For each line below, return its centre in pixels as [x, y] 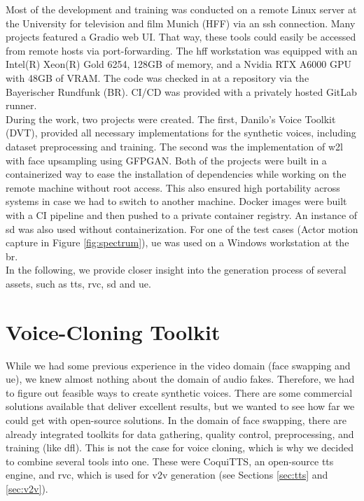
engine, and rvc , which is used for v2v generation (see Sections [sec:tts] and [167, 475]
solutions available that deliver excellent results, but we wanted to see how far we [180, 406]
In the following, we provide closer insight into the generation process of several [176, 270]
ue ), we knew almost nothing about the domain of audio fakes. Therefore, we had [180, 379]
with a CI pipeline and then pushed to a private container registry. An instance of [182, 214]
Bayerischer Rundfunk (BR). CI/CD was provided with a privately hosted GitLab [181, 91]
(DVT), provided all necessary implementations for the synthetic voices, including [181, 133]
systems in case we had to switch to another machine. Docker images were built [176, 201]
